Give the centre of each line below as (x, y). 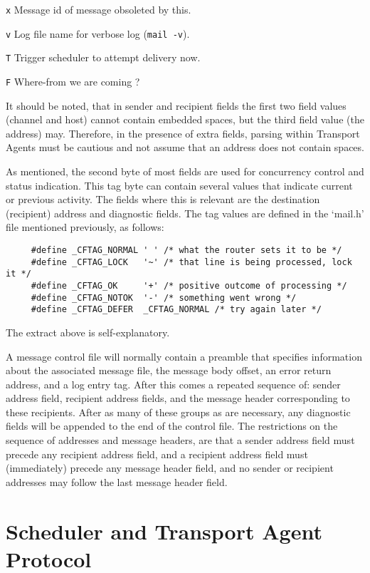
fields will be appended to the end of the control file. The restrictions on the (172, 426)
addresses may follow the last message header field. (117, 481)
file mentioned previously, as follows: (85, 227)
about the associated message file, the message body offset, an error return (169, 370)
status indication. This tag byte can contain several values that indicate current (179, 185)
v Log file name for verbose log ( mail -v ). (98, 33)
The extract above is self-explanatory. (88, 332)
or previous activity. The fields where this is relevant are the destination (163, 199)
